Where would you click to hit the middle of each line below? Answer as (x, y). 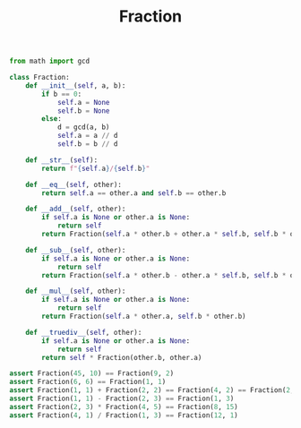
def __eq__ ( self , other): (74, 184)
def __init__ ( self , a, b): (76, 86)
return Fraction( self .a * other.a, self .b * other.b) (144, 317)
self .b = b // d (87, 144)
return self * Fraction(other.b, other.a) (122, 357)
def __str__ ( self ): (62, 160)
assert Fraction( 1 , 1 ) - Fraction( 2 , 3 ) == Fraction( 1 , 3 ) (122, 399)
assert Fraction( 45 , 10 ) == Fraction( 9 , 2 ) (92, 373)
